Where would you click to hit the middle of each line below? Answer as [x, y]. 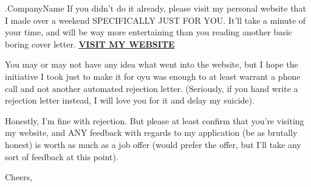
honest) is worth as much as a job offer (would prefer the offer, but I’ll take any [153, 144]
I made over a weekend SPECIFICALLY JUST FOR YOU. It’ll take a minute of [155, 20]
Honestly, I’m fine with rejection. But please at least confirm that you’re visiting [155, 120]
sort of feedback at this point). [62, 156]
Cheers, [19, 177]
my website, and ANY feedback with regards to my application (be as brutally [151, 132]
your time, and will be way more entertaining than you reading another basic [149, 32]
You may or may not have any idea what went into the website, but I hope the [152, 64]
